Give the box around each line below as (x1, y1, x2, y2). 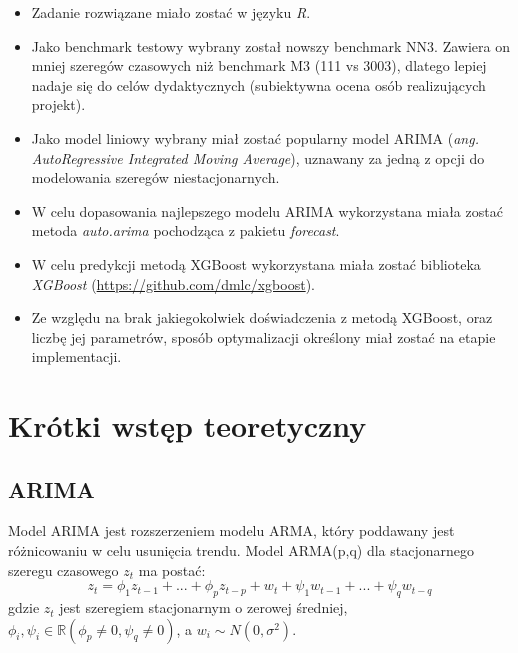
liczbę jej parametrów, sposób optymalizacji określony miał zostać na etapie (31, 326, 496, 347)
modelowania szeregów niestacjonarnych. (31, 167, 280, 188)
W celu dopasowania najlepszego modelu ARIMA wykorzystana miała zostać (31, 200, 503, 221)
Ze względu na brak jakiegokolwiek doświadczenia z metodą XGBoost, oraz (31, 307, 493, 328)
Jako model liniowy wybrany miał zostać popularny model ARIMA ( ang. (31, 127, 479, 148)
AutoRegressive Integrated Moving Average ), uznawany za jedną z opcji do (31, 147, 485, 168)
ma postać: (138, 559, 206, 580)
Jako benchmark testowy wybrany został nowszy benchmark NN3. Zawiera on (31, 35, 510, 56)
